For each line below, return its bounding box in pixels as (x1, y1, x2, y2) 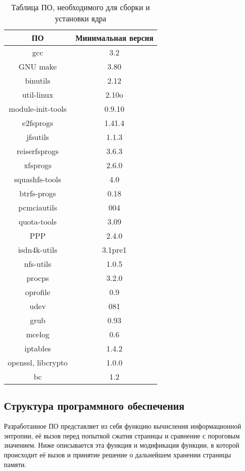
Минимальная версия (75, 32, 154, 43)
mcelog (26, 329, 49, 340)
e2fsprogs (22, 117, 53, 128)
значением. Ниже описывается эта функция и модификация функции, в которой (4, 440, 240, 450)
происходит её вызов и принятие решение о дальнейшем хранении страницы (4, 449, 231, 459)
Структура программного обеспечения (4, 398, 185, 413)
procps (26, 272, 49, 283)
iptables (24, 343, 51, 354)
